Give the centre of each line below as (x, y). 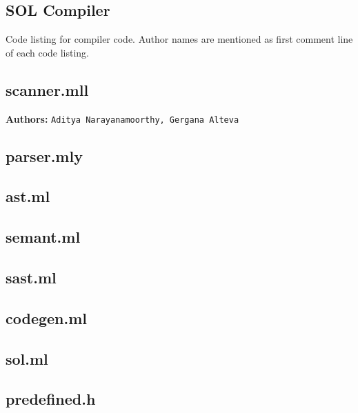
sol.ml (27, 358)
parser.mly (44, 155)
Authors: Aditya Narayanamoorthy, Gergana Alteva (122, 118)
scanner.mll (47, 89)
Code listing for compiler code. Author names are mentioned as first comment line (179, 39)
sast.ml (31, 277)
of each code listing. (48, 52)
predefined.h (51, 399)
